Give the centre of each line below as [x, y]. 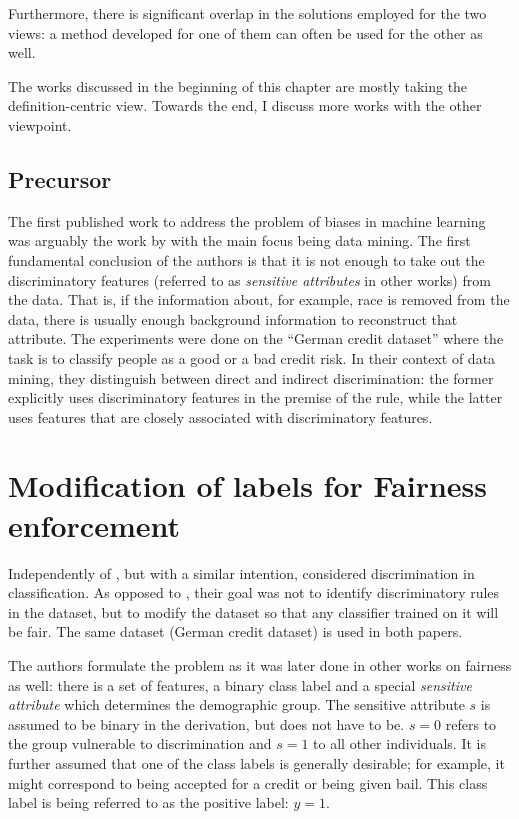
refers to [471, 723]
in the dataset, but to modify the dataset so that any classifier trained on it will [253, 611]
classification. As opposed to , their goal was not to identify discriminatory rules [254, 592]
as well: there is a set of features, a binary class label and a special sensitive [240, 684]
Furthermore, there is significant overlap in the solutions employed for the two [247, 13]
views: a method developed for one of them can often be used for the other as [245, 32]
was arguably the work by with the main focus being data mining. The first [239, 240]
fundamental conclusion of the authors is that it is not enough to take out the [246, 259]
